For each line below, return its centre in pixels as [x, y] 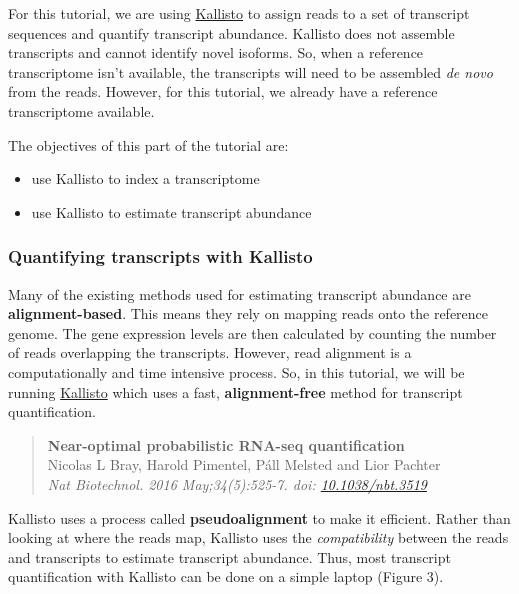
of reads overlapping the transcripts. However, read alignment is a [210, 352]
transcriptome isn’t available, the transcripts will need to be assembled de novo [250, 71]
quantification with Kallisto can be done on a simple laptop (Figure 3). [226, 576]
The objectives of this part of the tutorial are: [148, 144]
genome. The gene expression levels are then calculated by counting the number [252, 332]
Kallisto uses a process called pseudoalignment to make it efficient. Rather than [259, 517]
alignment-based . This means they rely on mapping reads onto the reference [248, 313]
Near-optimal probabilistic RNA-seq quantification [226, 444]
